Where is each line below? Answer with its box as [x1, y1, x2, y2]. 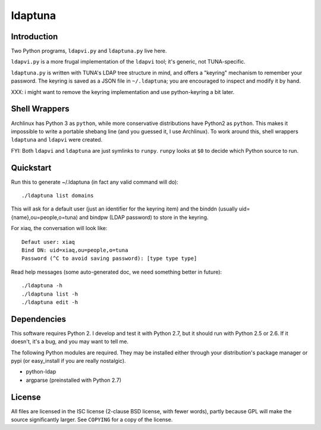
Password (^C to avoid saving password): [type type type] [21, 255, 197, 262]
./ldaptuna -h [21, 283, 62, 289]
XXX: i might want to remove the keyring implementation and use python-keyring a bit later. [11, 88, 235, 95]
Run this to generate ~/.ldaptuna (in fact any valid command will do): [11, 178, 178, 186]
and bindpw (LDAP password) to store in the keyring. [79, 214, 209, 221]
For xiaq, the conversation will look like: [11, 225, 108, 232]
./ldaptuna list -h [21, 290, 78, 297]
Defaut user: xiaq [21, 238, 75, 245]
